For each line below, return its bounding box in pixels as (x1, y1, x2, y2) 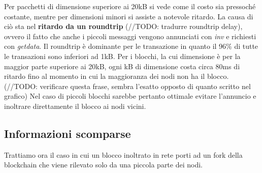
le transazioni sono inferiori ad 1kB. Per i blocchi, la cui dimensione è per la (4, 50, 241, 61)
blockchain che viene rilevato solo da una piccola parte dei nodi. (4, 159, 203, 170)
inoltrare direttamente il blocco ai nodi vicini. (4, 100, 146, 111)
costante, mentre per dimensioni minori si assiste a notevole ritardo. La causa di (4, 11, 253, 21)
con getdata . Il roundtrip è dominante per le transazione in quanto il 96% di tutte (4, 41, 258, 51)
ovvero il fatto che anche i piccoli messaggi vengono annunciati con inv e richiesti (4, 31, 256, 41)
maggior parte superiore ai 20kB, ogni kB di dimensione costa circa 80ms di (4, 61, 240, 71)
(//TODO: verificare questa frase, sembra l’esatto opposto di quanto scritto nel (4, 80, 251, 91)
